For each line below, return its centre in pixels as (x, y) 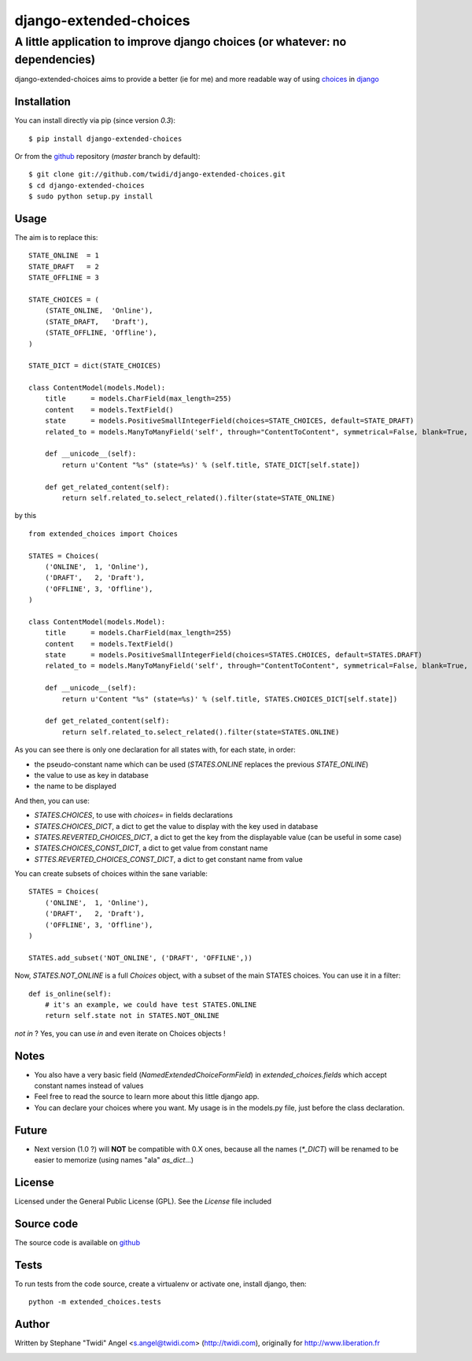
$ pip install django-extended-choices (105, 139)
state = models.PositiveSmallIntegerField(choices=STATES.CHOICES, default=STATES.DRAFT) (233, 655)
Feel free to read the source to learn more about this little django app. (147, 1097)
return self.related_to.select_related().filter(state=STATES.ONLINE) (201, 732)
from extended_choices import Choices (103, 534)
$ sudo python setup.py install (91, 196)
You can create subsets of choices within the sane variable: (111, 874)
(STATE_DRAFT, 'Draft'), (97, 322)
